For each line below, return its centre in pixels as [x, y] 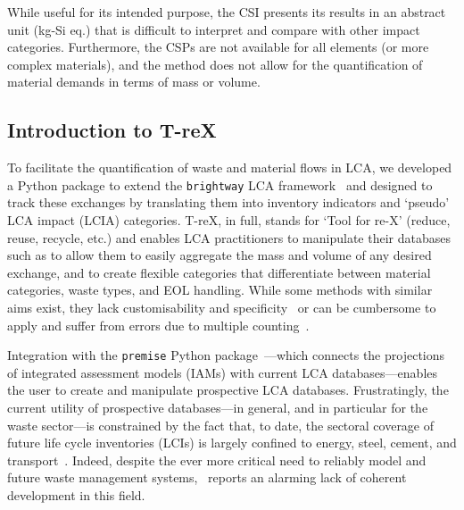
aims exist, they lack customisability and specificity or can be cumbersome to [222, 307]
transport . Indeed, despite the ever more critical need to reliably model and [217, 460]
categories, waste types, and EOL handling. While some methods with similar [220, 290]
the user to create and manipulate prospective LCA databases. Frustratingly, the [228, 390]
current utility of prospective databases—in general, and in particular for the [218, 408]
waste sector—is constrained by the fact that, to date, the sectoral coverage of [221, 425]
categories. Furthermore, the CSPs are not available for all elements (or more [218, 47]
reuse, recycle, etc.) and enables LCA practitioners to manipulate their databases [229, 237]
